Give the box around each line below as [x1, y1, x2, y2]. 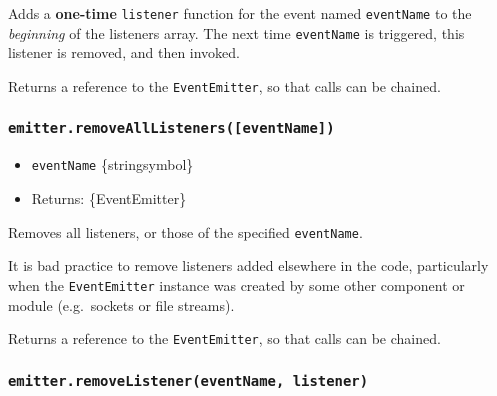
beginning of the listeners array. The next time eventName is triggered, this [8, 22, 465, 43]
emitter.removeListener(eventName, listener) [8, 372, 369, 389]
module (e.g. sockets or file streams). [8, 294, 235, 315]
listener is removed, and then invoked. [8, 42, 241, 63]
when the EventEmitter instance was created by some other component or [8, 274, 465, 295]
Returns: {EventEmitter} [31, 188, 187, 208]
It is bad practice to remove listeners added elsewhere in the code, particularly [8, 255, 489, 276]
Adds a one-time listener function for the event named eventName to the [8, 3, 472, 23]
